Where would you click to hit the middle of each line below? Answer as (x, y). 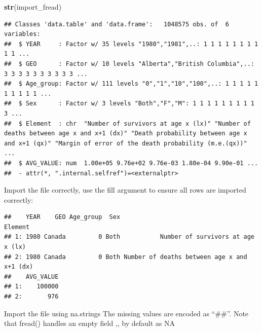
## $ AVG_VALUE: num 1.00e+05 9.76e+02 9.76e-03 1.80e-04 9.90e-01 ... (131, 163)
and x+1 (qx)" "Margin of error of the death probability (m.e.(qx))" (126, 143)
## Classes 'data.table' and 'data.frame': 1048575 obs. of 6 (117, 24)
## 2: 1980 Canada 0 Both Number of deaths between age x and (126, 257)
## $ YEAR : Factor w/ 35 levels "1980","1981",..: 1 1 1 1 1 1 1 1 (131, 44)
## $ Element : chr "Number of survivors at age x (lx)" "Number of (127, 123)
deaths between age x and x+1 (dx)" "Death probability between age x (126, 134)
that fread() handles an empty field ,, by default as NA (89, 323)
